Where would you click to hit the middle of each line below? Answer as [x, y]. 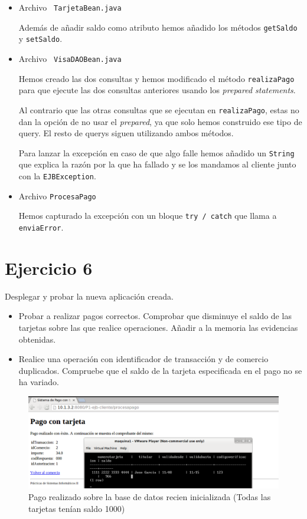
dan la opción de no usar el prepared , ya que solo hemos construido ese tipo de [160, 121]
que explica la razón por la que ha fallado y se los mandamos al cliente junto [157, 164]
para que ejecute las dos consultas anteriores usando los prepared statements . [157, 90]
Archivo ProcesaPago [57, 196]
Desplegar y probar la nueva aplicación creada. [89, 296]
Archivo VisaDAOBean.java [70, 58]
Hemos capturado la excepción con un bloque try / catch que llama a [148, 216]
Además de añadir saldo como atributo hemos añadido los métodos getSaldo [158, 27]
